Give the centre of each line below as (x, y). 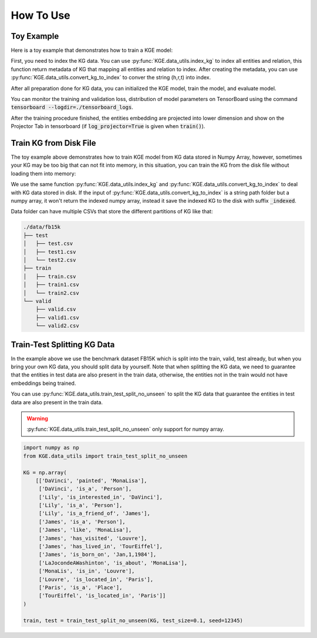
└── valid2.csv (57, 326)
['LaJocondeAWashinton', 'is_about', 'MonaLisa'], (113, 563)
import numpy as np (51, 448)
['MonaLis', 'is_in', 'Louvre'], (87, 571)
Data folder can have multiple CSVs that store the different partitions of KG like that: (112, 211)
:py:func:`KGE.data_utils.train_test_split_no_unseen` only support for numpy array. (125, 429)
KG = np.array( (45, 472)
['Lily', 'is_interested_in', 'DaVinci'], (100, 497)
